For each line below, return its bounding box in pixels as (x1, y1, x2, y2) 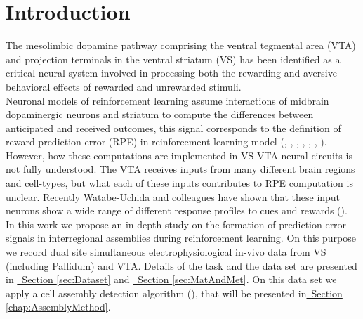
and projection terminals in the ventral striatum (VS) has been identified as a (6, 51, 341, 66)
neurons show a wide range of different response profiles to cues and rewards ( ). (6, 203, 348, 218)
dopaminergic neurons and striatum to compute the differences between (6, 107, 314, 122)
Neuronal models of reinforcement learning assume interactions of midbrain (6, 93, 329, 108)
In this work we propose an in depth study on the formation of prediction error (6, 216, 347, 231)
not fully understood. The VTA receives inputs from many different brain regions (6, 162, 355, 176)
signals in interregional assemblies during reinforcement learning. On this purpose (6, 230, 357, 245)
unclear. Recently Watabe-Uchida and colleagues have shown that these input (6, 189, 341, 204)
